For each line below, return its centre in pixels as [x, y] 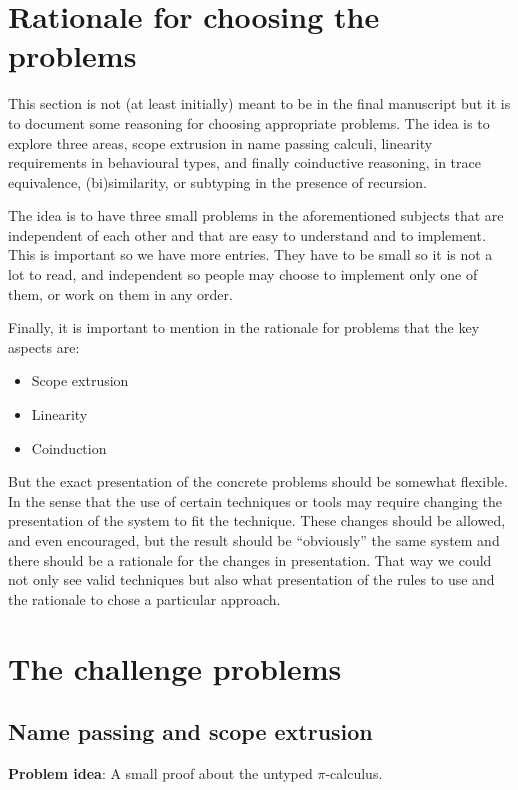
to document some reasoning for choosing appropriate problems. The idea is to [249, 122]
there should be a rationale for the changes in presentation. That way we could [250, 559]
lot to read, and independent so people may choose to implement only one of [243, 274]
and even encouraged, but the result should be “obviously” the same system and [254, 540]
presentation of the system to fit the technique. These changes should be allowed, [257, 520]
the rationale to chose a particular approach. [144, 598]
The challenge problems [175, 667]
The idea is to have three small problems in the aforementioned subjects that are [256, 215]
